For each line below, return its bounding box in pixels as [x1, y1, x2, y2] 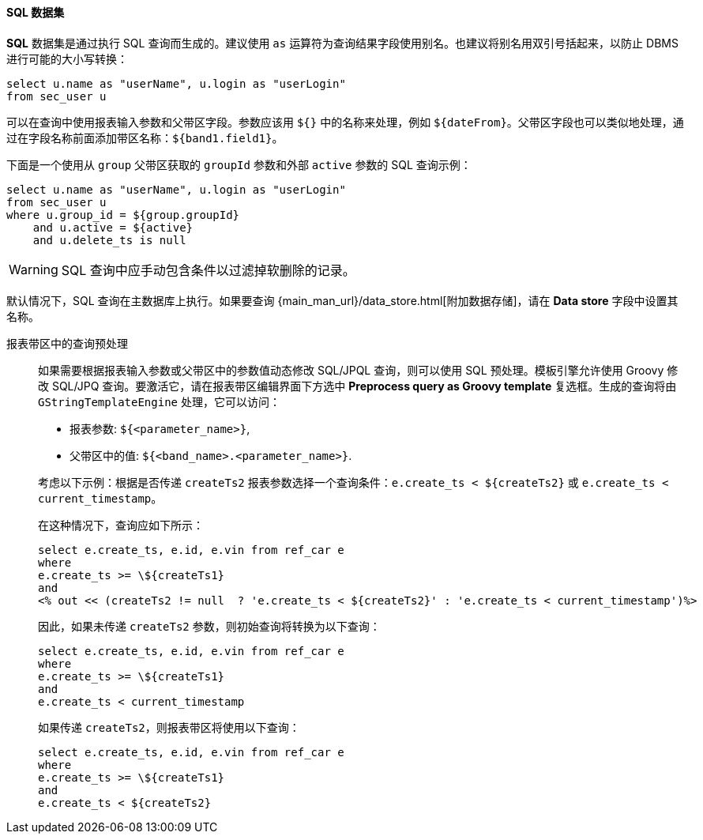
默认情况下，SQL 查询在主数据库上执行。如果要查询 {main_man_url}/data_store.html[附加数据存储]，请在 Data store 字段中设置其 [6, 293, 679, 307]
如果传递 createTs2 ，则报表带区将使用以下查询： [38, 720, 300, 734]
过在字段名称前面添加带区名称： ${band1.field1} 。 [6, 130, 284, 145]
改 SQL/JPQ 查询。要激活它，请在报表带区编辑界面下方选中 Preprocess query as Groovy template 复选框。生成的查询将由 [38, 379, 677, 393]
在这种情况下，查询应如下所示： [38, 518, 204, 532]
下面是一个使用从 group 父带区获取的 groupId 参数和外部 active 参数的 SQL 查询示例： [6, 157, 472, 171]
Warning [9, 261, 58, 277]
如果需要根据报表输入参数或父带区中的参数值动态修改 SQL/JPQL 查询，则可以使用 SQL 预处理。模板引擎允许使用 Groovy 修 [38, 363, 679, 377]
